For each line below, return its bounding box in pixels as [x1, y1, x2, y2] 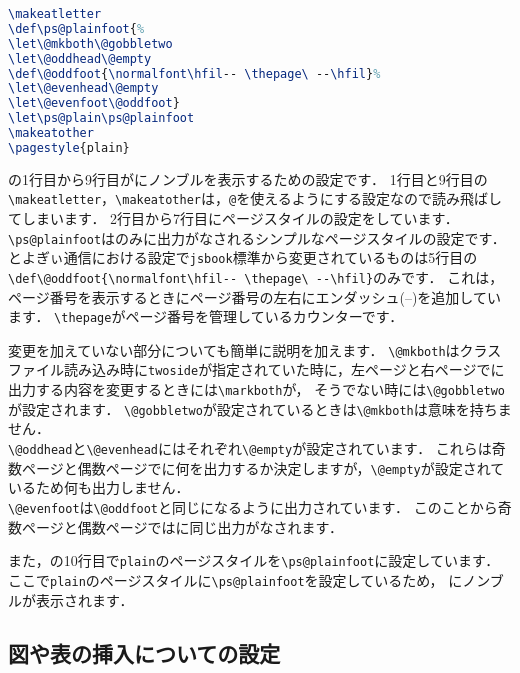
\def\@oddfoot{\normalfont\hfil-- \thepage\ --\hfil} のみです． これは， [8, 266, 504, 287]
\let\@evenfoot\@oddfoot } [8, 96, 180, 111]
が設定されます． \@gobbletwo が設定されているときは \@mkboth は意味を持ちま [8, 398, 512, 419]
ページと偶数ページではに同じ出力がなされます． [21, 516, 343, 537]
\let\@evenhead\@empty [8, 81, 159, 96]
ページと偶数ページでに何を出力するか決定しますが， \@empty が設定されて [21, 457, 505, 478]
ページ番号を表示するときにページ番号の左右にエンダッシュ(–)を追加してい [8, 286, 501, 307]
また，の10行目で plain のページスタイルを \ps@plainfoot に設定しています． [8, 550, 500, 571]
